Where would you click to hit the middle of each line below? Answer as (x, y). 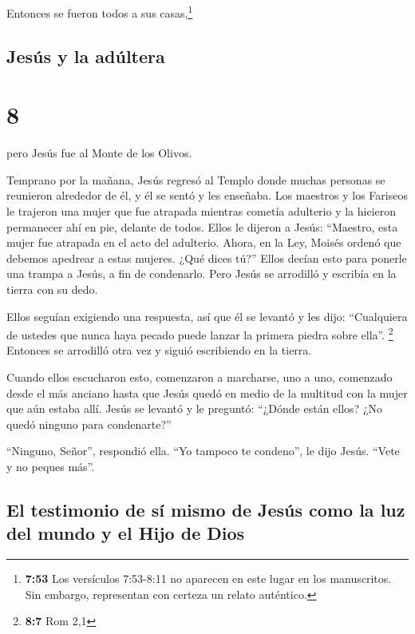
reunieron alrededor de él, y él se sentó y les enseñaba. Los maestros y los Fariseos (207, 195)
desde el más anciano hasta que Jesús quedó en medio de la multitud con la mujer (207, 392)
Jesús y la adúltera (86, 55)
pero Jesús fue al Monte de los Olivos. (99, 153)
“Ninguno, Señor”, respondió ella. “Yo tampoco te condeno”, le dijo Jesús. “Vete (203, 451)
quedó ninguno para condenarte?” (89, 424)
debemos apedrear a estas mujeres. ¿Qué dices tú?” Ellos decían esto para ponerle (207, 258)
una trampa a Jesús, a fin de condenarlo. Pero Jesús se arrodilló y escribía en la (202, 273)
